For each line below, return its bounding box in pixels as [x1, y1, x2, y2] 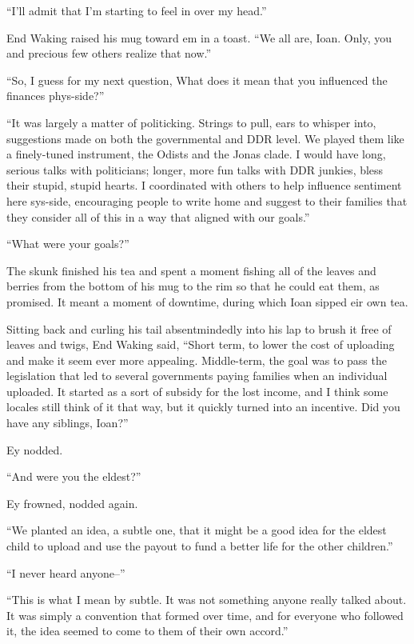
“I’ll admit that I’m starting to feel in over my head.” [6, 2, 267, 18]
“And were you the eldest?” [6, 468, 141, 485]
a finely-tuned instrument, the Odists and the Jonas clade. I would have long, [6, 146, 386, 162]
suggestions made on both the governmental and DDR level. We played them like [6, 130, 404, 146]
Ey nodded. [6, 441, 63, 458]
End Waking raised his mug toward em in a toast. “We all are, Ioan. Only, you [6, 29, 392, 46]
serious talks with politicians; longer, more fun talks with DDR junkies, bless [6, 161, 384, 178]
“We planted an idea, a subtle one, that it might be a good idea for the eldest [6, 522, 387, 538]
